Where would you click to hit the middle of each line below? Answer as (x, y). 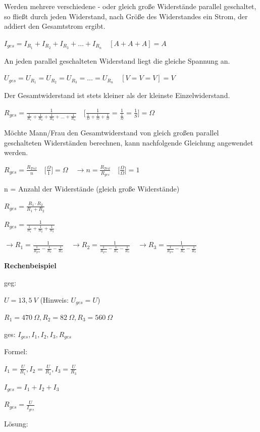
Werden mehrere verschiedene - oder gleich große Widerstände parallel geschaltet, (130, 6)
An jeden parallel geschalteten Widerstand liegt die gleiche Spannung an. (117, 60)
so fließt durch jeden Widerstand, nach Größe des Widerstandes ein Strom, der (126, 16)
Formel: (16, 351)
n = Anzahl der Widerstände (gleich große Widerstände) (92, 188)
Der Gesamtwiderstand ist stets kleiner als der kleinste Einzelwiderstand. (117, 95)
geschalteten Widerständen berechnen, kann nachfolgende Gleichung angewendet (129, 142)
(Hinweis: (54, 299)
